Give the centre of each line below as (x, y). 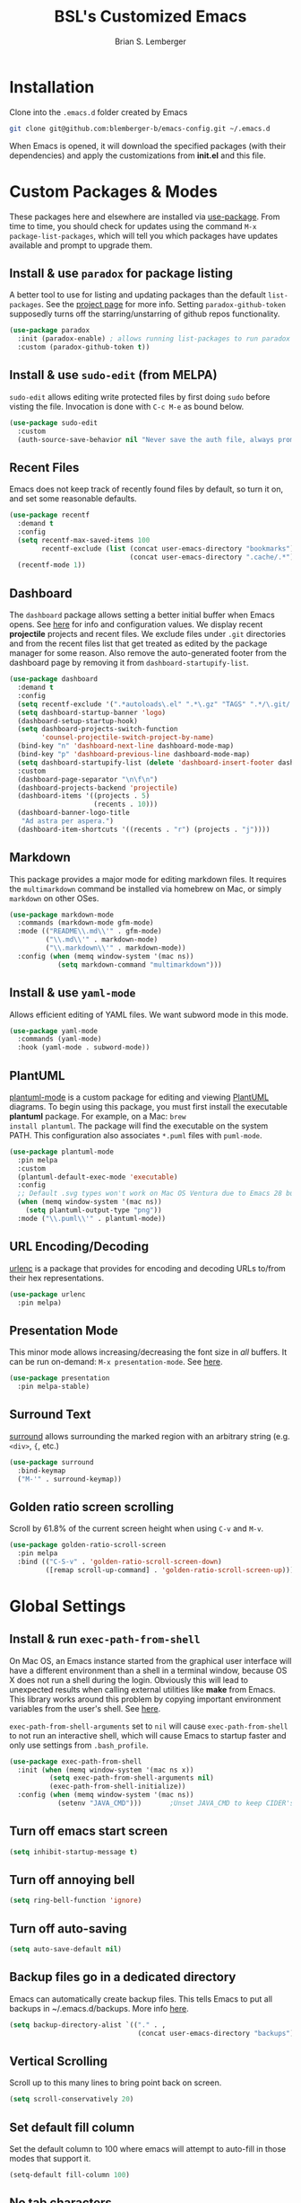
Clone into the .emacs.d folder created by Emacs (99, 112)
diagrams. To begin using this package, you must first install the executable (149, 1106)
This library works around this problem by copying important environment (145, 1699)
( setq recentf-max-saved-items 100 (84, 540)
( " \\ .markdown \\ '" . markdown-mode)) (116, 948)
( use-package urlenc (48, 1294)
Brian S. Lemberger (150, 41)
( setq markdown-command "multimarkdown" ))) (139, 964)
